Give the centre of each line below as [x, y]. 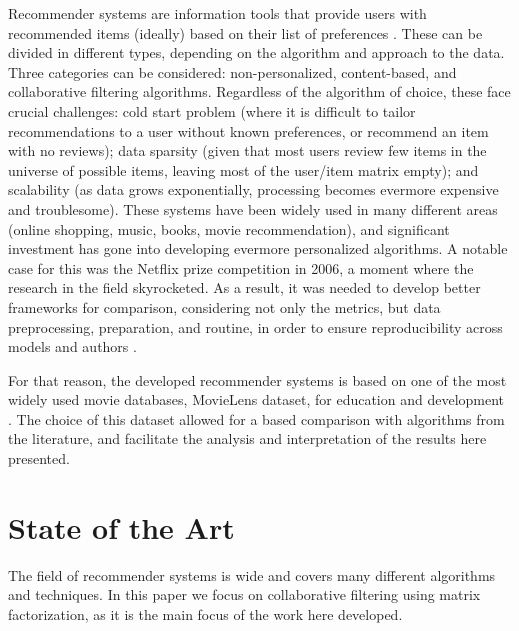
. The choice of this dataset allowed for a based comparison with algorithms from [256, 418]
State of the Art [121, 526]
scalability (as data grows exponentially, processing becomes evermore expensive [253, 189]
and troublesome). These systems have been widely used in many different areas [253, 208]
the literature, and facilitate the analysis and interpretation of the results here [247, 438]
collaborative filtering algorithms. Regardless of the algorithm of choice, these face [259, 91]
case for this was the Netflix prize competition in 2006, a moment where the [241, 267]
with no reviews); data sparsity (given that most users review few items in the [247, 150]
